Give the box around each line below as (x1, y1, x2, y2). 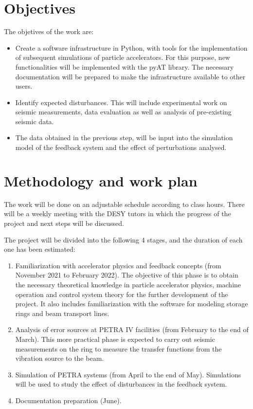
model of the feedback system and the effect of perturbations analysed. (15, 142, 227, 152)
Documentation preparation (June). (15, 395, 122, 405)
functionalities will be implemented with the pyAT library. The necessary (15, 61, 234, 72)
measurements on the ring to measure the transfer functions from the (15, 343, 222, 353)
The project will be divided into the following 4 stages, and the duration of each (4, 234, 243, 244)
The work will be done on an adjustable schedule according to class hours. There (4, 199, 245, 209)
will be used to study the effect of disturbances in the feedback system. (15, 379, 227, 389)
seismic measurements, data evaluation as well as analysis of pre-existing (15, 107, 232, 117)
